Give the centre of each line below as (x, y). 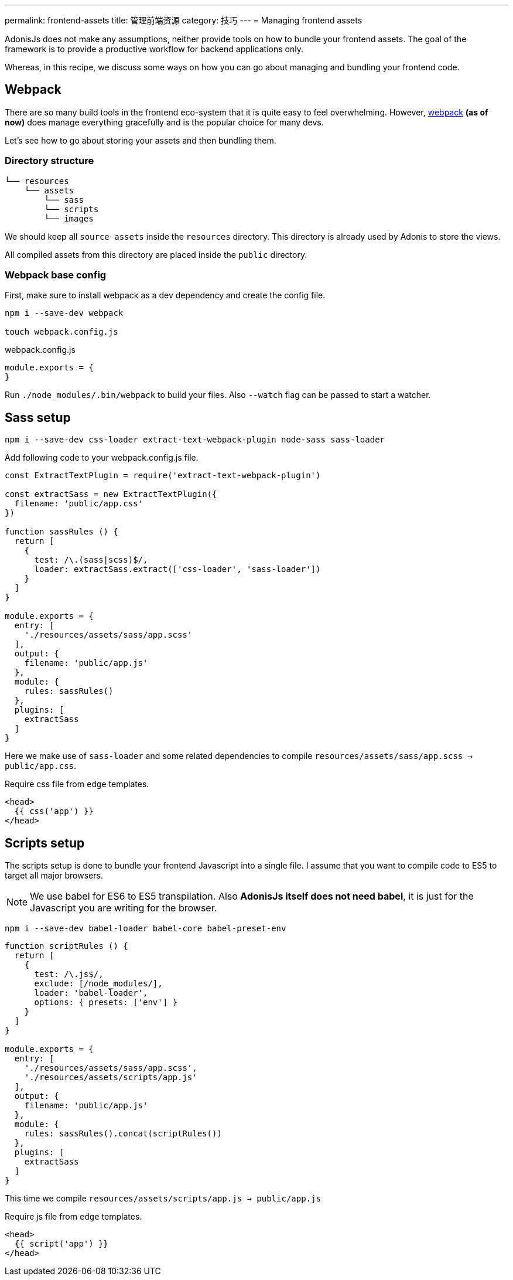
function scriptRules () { (66, 946)
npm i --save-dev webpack (64, 313)
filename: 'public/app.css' (79, 504)
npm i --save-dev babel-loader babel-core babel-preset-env (146, 929)
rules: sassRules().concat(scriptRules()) (123, 1134)
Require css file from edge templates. (77, 784)
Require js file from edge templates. (73, 1217)
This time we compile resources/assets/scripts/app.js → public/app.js (163, 1199)
